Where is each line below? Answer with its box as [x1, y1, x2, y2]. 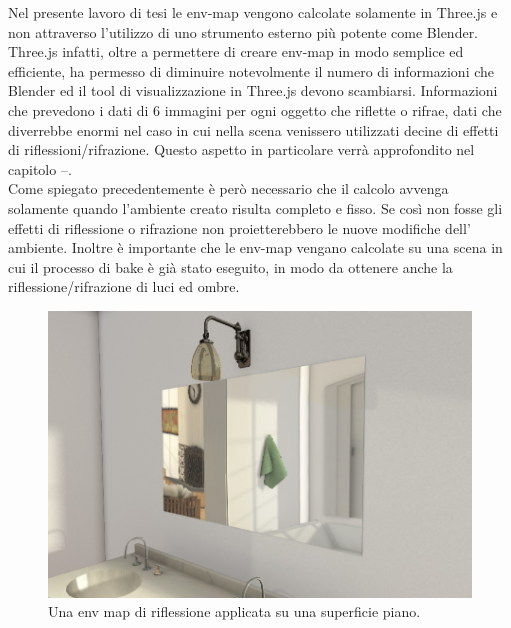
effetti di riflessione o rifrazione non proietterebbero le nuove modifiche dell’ [8, 217, 471, 238]
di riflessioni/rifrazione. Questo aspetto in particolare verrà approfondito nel [8, 139, 475, 160]
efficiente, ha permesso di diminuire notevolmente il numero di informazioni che [8, 60, 495, 81]
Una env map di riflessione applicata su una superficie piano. [48, 601, 421, 622]
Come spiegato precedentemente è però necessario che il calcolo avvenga [8, 178, 449, 199]
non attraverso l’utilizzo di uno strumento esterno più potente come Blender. [8, 21, 479, 42]
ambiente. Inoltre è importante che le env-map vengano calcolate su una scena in [8, 237, 503, 258]
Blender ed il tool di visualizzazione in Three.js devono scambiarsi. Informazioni [8, 80, 498, 101]
